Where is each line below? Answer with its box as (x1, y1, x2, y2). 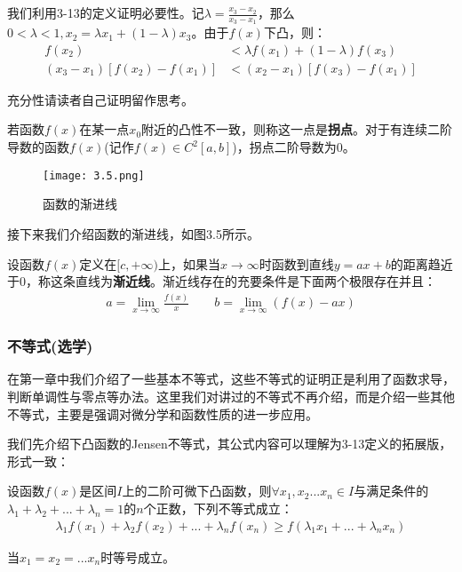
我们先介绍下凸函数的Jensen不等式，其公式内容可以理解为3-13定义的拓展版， (7, 434, 452, 453)
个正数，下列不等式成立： (143, 499, 293, 518)
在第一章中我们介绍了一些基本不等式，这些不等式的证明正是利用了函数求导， (7, 369, 455, 388)
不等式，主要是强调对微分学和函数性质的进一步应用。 (7, 404, 318, 423)
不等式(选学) (7, 335, 93, 357)
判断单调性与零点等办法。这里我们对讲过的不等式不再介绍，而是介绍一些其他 (7, 387, 455, 406)
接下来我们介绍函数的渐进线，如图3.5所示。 (7, 224, 259, 242)
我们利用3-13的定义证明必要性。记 (7, 4, 204, 21)
